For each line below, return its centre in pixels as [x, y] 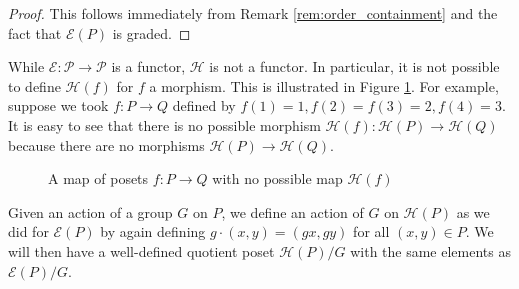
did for [28, 231]
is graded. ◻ [151, 32]
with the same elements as [430, 250]
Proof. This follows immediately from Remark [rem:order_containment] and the [253, 13]
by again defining [153, 231]
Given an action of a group [90, 211]
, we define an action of [292, 211]
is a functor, [148, 66]
